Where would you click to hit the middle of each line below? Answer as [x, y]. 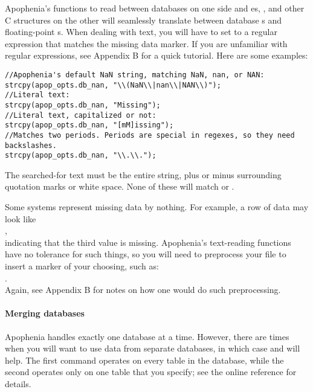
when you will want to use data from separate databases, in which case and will [153, 348]
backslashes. [31, 145]
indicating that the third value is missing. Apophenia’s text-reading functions [148, 242]
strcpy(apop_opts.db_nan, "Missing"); [83, 105]
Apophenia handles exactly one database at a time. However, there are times [147, 336]
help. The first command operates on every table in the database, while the [144, 360]
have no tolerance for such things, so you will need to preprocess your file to [146, 254]
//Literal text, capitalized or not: [81, 115]
